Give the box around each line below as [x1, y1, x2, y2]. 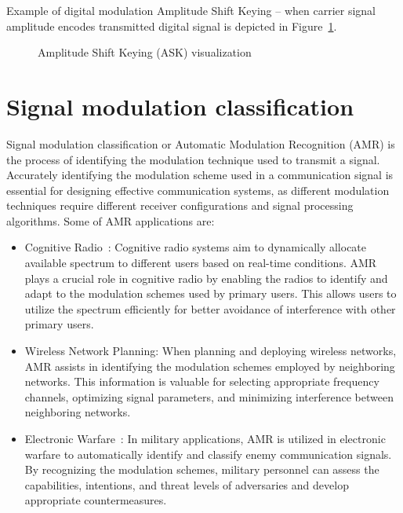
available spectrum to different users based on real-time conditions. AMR [24, 255, 377, 271]
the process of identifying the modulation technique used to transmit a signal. [6, 151, 380, 167]
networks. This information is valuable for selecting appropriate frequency [24, 373, 379, 390]
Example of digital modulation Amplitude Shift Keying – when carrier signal [6, 2, 376, 18]
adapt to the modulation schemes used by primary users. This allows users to [24, 285, 397, 302]
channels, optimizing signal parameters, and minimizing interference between [24, 388, 394, 405]
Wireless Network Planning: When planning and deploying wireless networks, [24, 343, 397, 359]
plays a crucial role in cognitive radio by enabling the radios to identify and [24, 269, 388, 286]
